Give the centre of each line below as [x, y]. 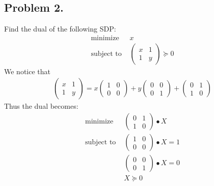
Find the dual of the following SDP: [60, 29]
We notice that [27, 71]
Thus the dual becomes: [41, 106]
